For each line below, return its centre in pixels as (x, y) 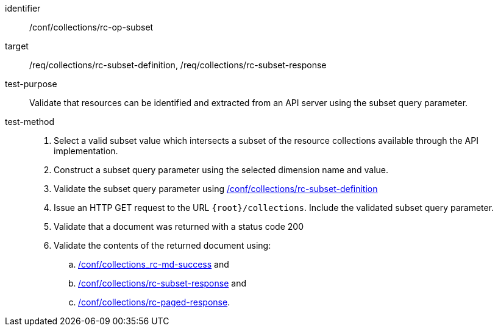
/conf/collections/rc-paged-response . (154, 302)
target (17, 46)
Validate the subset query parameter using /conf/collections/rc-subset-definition (216, 189)
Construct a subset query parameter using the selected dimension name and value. (221, 170)
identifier (23, 8)
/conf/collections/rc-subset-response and (162, 283)
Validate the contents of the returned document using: (162, 245)
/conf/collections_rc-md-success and (154, 264)
